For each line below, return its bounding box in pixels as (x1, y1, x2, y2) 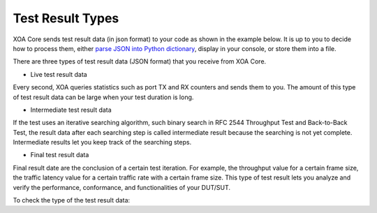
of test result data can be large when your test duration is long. (13, 93, 194, 101)
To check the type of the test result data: (13, 196, 131, 205)
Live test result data (30, 70, 87, 78)
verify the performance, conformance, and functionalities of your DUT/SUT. (13, 183, 230, 191)
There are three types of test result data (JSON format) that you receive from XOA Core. (13, 57, 267, 66)
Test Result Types (13, 10, 119, 26)
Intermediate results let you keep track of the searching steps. (13, 138, 192, 147)
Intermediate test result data (30, 105, 112, 114)
